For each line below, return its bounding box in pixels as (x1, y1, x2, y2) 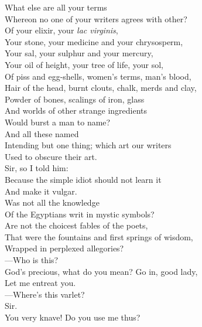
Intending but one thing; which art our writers (5, 139, 172, 151)
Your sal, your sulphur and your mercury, (5, 47, 153, 59)
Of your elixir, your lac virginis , (5, 24, 118, 36)
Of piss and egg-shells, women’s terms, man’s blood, (5, 70, 191, 82)
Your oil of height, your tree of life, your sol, (5, 58, 163, 70)
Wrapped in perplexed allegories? (5, 242, 124, 254)
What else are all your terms (5, 1, 107, 13)
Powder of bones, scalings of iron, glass (5, 93, 145, 105)
